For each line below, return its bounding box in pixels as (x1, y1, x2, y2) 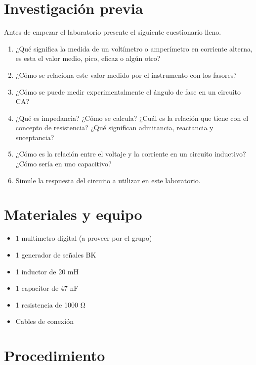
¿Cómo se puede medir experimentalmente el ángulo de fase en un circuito (15, 86, 241, 97)
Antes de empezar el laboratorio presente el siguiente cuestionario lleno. (4, 27, 221, 37)
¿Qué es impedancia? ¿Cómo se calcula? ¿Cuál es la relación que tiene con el (15, 112, 249, 123)
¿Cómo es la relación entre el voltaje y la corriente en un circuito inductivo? (15, 149, 246, 159)
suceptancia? (15, 132, 54, 142)
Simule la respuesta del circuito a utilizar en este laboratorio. (15, 175, 201, 185)
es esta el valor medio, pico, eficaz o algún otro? (15, 53, 161, 63)
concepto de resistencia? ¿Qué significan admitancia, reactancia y (15, 122, 213, 133)
